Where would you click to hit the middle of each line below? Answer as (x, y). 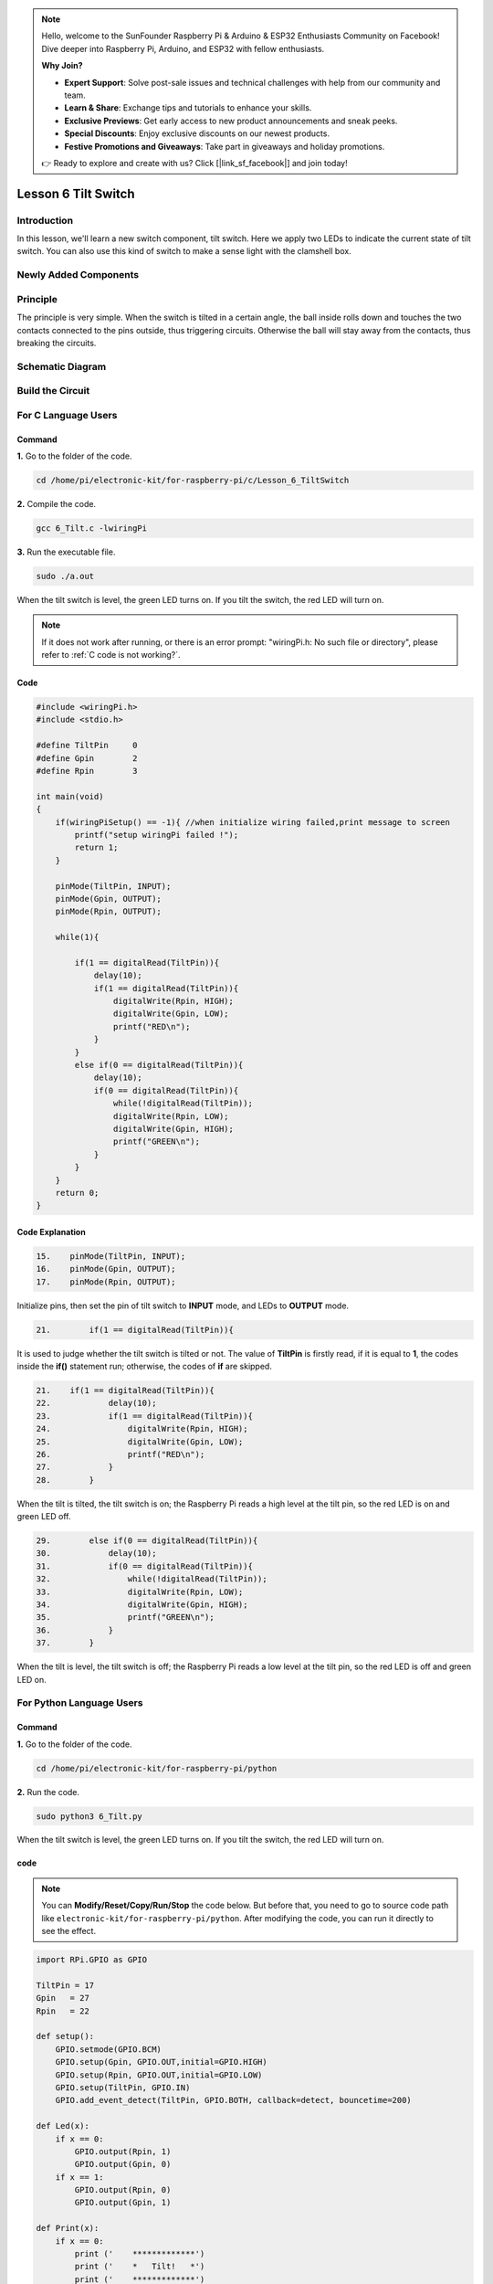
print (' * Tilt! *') (140, 2267)
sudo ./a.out (65, 576)
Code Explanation (51, 1232)
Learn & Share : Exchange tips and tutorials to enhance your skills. (188, 108)
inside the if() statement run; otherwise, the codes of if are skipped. (145, 1367)
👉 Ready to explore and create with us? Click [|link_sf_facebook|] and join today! (194, 163)
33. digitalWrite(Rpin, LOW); (140, 1591)
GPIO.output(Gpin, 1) (123, 2203)
